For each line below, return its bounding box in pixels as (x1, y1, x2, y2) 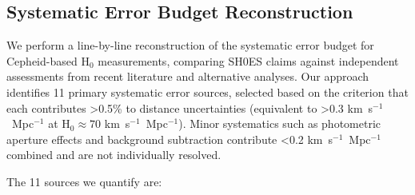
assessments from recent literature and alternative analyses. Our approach (6, 68, 369, 85)
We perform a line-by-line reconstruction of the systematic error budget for (6, 37, 374, 54)
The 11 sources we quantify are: (6, 173, 162, 189)
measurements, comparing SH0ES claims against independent (98, 52, 399, 69)
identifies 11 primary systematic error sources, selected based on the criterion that (6, 83, 409, 100)
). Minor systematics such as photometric (178, 115, 381, 132)
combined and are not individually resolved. (6, 146, 221, 163)
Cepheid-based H (6, 52, 90, 69)
